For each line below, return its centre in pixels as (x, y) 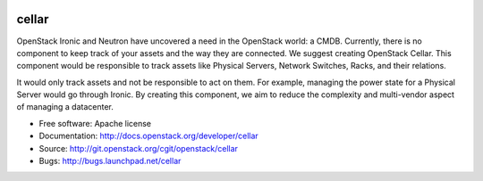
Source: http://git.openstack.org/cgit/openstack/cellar (139, 148)
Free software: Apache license (95, 123)
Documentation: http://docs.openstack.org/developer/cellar (148, 136)
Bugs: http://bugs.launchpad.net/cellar (110, 161)
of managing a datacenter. (65, 107)
